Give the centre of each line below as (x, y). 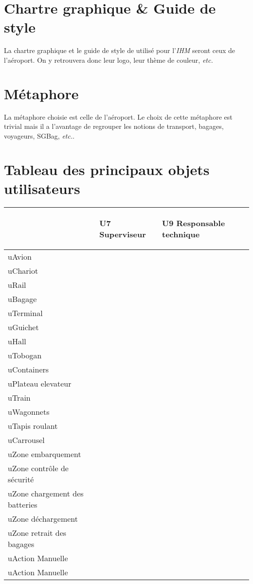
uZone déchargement (43, 518)
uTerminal (25, 313)
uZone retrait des (37, 532)
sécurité (21, 479)
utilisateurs (42, 188)
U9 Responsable (194, 223)
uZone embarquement (45, 454)
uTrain (19, 397)
